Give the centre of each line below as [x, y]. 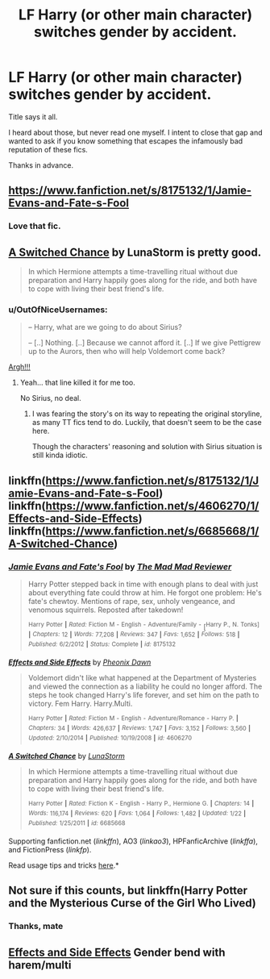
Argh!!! [19, 367]
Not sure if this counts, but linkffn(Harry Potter [128, 891]
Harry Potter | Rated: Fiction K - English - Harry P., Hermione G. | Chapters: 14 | [141, 803]
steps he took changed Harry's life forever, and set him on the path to [143, 695]
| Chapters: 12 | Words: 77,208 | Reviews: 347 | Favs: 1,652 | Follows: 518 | [134, 635]
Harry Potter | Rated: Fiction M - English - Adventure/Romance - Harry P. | [133, 719]
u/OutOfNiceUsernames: [58, 310]
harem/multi [40, 965]
